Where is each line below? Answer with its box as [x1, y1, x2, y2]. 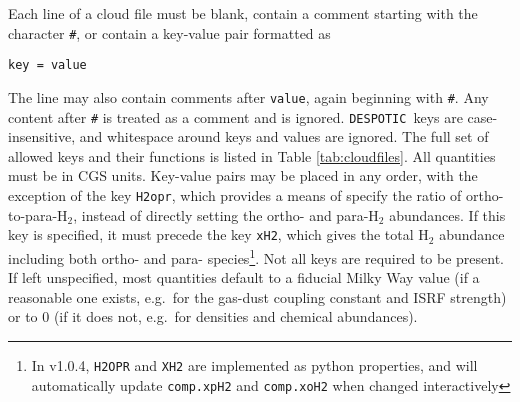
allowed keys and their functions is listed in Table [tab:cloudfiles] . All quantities [8, 145, 496, 166]
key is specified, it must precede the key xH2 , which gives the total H [8, 224, 429, 245]
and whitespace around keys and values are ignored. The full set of [79, 126, 489, 147]
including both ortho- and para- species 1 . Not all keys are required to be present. [8, 244, 505, 268]
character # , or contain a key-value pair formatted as [8, 22, 331, 43]
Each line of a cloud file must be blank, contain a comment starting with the [8, 3, 478, 23]
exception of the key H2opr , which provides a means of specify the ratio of [8, 185, 462, 205]
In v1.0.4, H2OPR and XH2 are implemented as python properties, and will [31, 354, 478, 375]
